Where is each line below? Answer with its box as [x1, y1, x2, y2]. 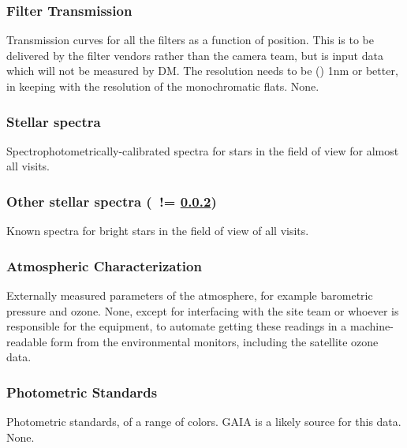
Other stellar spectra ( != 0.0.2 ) [6, 191, 217, 211]
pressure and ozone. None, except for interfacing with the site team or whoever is [6, 302, 399, 319]
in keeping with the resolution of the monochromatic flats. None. [6, 78, 319, 94]
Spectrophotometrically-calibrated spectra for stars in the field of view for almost [6, 142, 399, 159]
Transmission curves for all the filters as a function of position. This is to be [6, 32, 374, 48]
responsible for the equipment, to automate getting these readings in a [6, 318, 347, 334]
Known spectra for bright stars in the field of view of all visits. [6, 222, 309, 239]
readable [6, 333, 47, 349]
